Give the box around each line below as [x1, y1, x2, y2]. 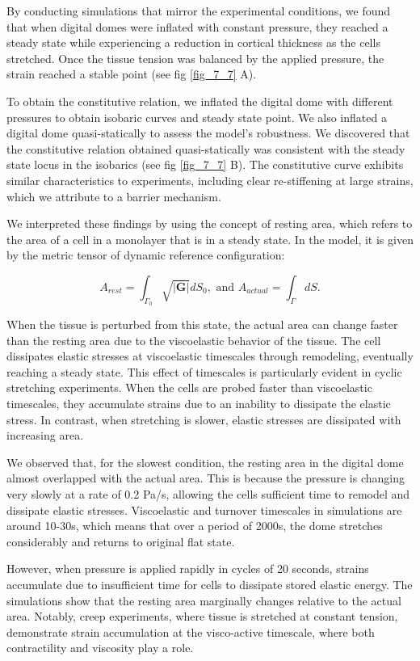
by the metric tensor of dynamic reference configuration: [6, 246, 285, 263]
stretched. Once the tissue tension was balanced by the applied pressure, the [6, 49, 384, 66]
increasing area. [6, 427, 84, 444]
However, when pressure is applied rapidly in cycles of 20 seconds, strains [6, 560, 369, 577]
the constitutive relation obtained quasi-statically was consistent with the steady [6, 140, 405, 157]
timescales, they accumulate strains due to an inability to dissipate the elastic [6, 395, 391, 412]
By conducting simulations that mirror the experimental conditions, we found [6, 2, 391, 19]
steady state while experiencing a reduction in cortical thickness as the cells [6, 34, 380, 51]
